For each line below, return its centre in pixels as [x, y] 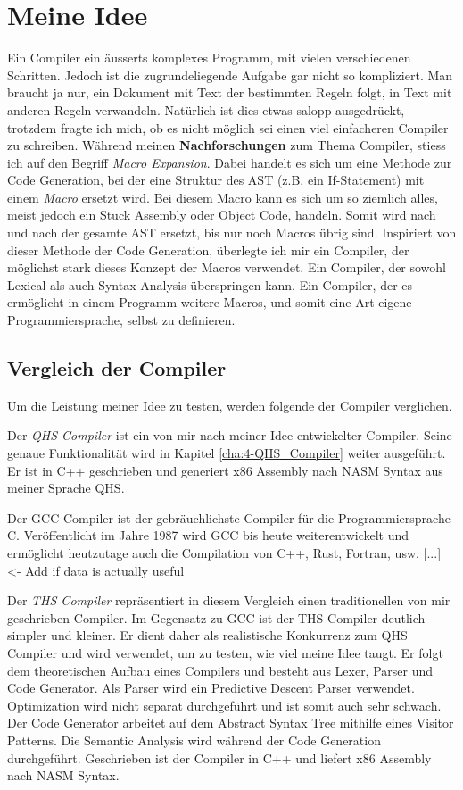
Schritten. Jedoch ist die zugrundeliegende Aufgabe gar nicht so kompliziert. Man [230, 75]
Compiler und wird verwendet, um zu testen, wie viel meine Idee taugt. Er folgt [225, 652]
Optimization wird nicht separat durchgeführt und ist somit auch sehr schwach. [224, 705]
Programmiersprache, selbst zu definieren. [121, 320]
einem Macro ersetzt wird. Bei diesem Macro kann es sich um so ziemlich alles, [223, 197]
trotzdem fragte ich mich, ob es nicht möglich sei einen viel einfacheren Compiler [228, 127]
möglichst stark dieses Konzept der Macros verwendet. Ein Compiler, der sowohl [227, 267]
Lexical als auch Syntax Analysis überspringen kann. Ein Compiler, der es [210, 284]
